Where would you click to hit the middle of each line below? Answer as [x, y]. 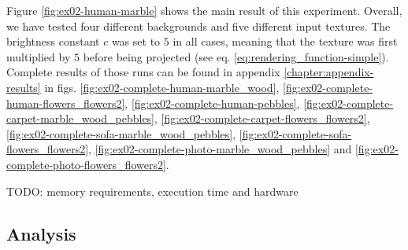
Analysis [41, 233]
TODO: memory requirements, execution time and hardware [152, 191]
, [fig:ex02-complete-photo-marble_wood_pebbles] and [220, 149]
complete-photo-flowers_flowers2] [86, 164]
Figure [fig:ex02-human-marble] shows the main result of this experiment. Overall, [204, 10]
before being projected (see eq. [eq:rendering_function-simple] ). [236, 56]
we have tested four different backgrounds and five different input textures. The [198, 26]
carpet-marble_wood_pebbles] [81, 118]
